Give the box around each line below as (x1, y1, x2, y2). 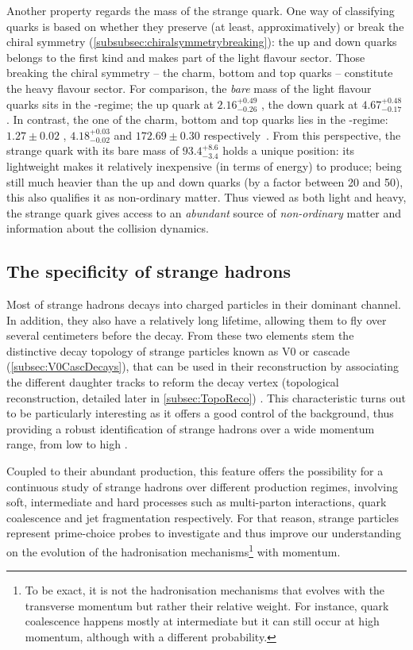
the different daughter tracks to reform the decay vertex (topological (6, 374, 339, 390)
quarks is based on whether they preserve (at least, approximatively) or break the (6, 17, 404, 34)
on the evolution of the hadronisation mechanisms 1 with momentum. (6, 541, 341, 560)
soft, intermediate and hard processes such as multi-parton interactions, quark (6, 494, 387, 510)
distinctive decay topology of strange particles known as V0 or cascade (6, 342, 350, 359)
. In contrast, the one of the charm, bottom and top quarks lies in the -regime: (6, 111, 388, 128)
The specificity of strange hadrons (6, 259, 291, 283)
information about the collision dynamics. (6, 220, 209, 237)
